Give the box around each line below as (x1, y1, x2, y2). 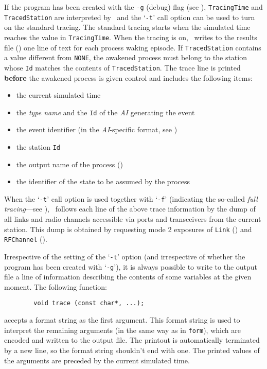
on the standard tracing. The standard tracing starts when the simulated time (4, 22, 251, 32)
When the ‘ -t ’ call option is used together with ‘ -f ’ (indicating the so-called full (4, 193, 258, 204)
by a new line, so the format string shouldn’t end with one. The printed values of (4, 344, 260, 355)
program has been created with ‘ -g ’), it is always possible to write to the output (4, 261, 258, 272)
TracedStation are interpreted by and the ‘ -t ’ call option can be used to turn (4, 11, 255, 22)
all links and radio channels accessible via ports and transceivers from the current (4, 214, 261, 224)
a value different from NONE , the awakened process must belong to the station (4, 52, 247, 63)
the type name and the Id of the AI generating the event (16, 107, 195, 117)
